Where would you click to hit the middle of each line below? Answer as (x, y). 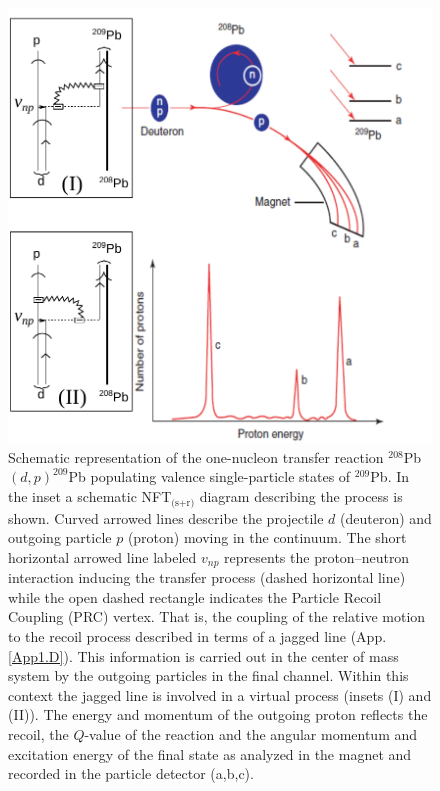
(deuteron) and (386, 517)
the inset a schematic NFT (90, 496)
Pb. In (390, 476)
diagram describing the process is (301, 496)
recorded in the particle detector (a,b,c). (131, 773)
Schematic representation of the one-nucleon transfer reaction (196, 456)
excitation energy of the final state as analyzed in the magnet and (210, 753)
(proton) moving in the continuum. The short (267, 537)
